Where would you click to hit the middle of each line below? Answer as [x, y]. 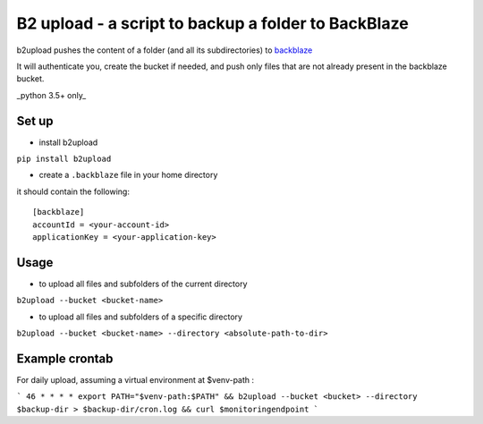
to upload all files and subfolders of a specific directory [141, 317]
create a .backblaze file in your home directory [128, 175]
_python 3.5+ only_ [51, 95]
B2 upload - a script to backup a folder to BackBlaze [212, 23]
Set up [35, 121]
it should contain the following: [73, 191]
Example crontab [65, 358]
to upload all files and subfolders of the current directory [143, 284]
